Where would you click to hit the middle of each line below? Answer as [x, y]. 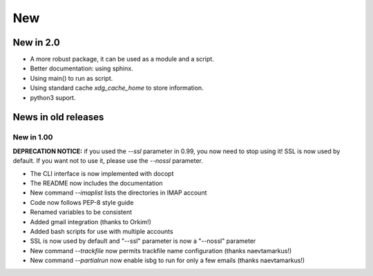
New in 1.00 [33, 137]
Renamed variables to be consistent [81, 212]
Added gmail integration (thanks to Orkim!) [91, 221]
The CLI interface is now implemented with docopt [102, 173]
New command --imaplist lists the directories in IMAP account [118, 193]
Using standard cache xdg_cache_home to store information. [117, 88]
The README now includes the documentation [96, 183]
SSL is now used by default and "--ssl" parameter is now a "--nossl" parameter [143, 241]
